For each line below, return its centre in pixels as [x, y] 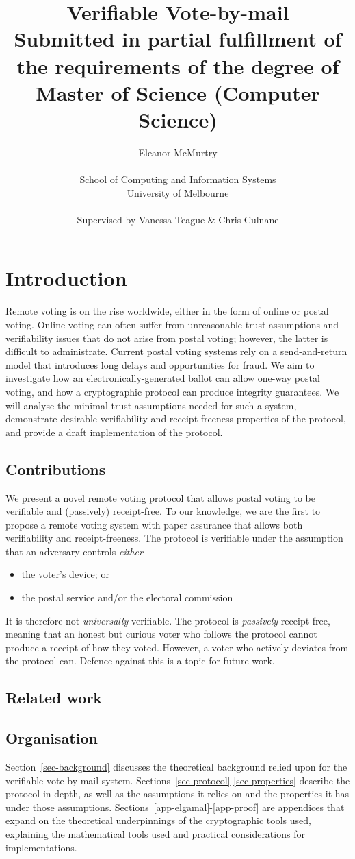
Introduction [66, 278]
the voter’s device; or [65, 574]
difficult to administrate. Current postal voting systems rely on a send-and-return [176, 351]
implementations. [41, 847]
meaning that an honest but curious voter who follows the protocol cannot [161, 634]
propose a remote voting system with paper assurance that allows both [154, 524]
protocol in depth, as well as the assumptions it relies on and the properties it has [177, 794]
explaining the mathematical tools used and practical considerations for [155, 834]
